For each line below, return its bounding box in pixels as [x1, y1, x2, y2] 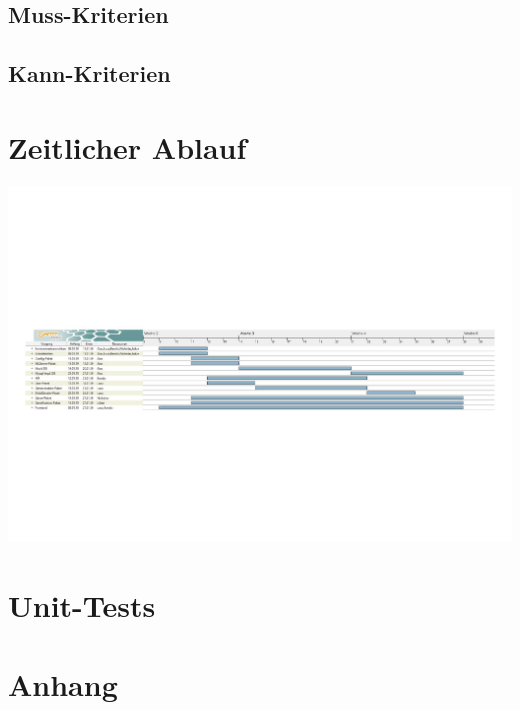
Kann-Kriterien [8, 58, 171, 89]
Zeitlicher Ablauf [8, 126, 247, 167]
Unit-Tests [8, 585, 156, 626]
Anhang [8, 663, 118, 704]
